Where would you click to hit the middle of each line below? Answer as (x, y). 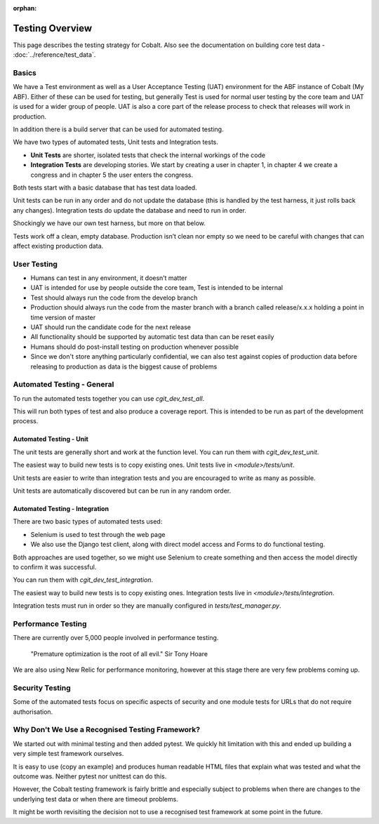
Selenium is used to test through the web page (98, 534)
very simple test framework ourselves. (68, 754)
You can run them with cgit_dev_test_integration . (83, 580)
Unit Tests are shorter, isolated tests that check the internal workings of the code (148, 155)
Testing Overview (53, 28)
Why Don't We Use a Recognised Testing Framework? (106, 730)
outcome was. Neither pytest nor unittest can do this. (90, 776)
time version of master (63, 317)
